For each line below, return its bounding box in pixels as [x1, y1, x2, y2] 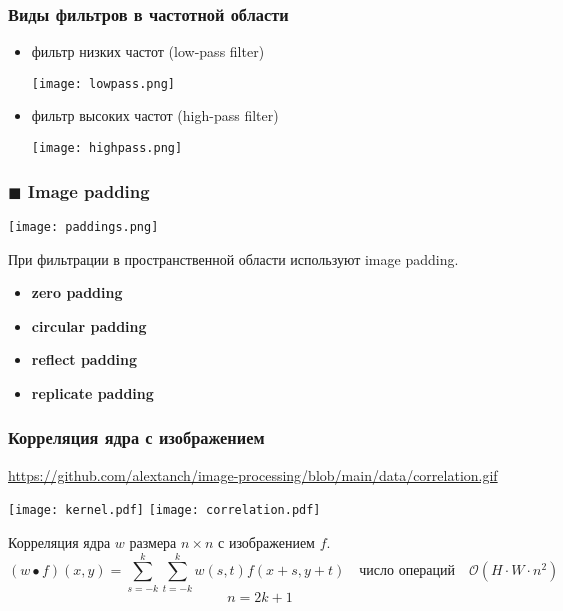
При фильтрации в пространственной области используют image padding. [8, 248, 459, 269]
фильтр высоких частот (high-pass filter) [31, 105, 279, 126]
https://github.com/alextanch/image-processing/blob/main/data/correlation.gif [8, 464, 498, 485]
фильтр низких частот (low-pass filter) [31, 41, 265, 62]
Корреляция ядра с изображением [8, 425, 265, 450]
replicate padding [31, 382, 154, 403]
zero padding [31, 282, 123, 303]
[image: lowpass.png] [31, 76, 175, 91]
